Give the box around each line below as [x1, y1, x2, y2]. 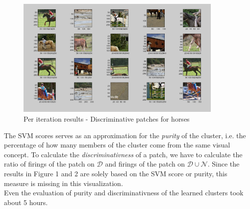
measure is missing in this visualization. [4, 178, 123, 188]
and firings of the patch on [105, 159, 185, 169]
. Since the [207, 159, 240, 169]
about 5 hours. [4, 197, 48, 207]
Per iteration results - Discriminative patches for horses [24, 113, 190, 124]
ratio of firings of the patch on [4, 159, 95, 169]
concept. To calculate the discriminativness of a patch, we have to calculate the [4, 149, 243, 159]
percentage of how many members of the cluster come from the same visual [4, 140, 230, 150]
